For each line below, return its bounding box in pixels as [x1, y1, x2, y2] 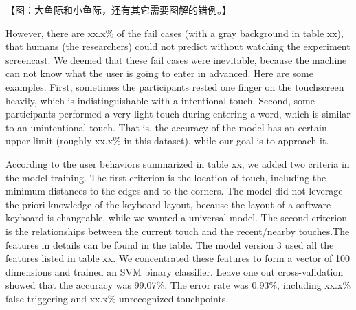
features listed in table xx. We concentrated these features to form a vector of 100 [5, 251, 350, 265]
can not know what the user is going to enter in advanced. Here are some [5, 66, 313, 80]
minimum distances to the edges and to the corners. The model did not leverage [5, 184, 343, 198]
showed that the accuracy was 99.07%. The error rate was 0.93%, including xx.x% [5, 278, 351, 292]
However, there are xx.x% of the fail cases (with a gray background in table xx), [5, 25, 344, 40]
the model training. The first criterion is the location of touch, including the [5, 170, 326, 184]
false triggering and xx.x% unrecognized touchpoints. [5, 291, 229, 305]
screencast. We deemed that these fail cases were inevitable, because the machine [5, 52, 347, 67]
